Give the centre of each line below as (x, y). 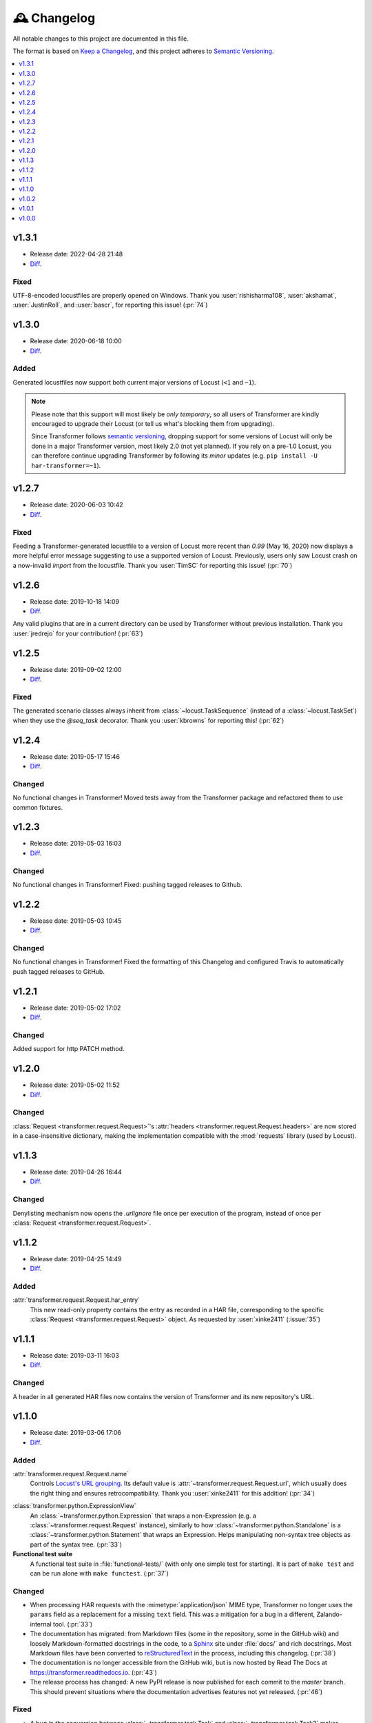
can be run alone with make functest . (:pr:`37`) (99, 1573)
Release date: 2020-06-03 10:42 (76, 505)
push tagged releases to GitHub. (59, 971)
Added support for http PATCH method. (69, 1049)
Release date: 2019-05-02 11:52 (75, 1085)
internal (41, 1624)
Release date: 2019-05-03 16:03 (76, 844)
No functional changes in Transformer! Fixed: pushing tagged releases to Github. (127, 884)
